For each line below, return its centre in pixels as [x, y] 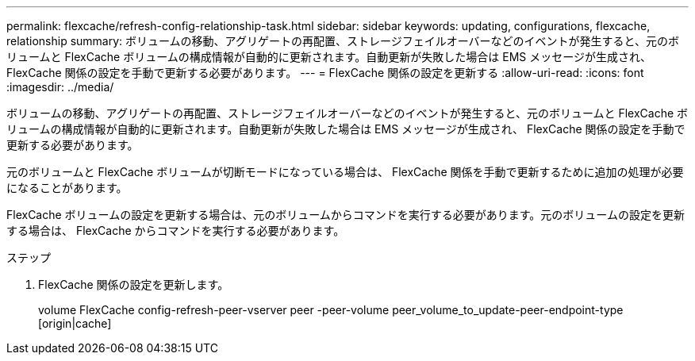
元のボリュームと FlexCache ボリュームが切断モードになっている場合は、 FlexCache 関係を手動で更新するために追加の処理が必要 [345, 172]
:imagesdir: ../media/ [60, 87]
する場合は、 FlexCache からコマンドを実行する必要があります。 [176, 230]
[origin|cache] [75, 323]
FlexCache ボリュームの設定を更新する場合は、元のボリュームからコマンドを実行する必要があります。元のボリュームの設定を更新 [346, 215]
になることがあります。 [67, 188]
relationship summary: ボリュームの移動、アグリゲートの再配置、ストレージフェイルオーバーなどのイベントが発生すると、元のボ [343, 41]
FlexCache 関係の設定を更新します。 [134, 284]
